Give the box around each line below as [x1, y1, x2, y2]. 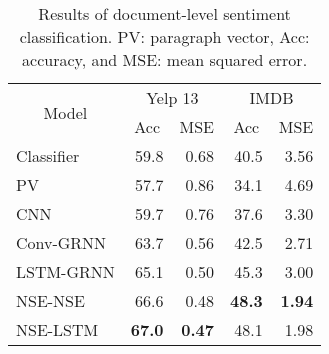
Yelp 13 [146, 86, 199, 109]
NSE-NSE [16, 289, 85, 312]
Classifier [16, 144, 80, 167]
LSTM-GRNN [16, 260, 115, 283]
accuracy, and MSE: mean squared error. [22, 48, 308, 71]
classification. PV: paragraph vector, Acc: [19, 25, 310, 48]
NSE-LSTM [16, 318, 99, 341]
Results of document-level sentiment [38, 2, 291, 25]
